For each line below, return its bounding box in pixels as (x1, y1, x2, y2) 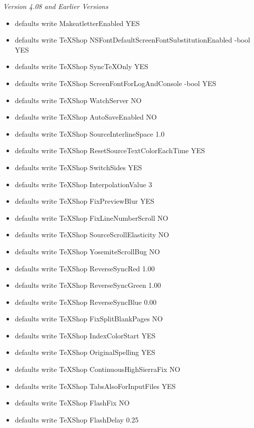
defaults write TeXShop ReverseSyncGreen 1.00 (15, 280, 161, 290)
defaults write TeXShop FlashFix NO (15, 397, 130, 408)
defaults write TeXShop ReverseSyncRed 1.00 (15, 263, 155, 273)
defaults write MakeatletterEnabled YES (15, 18, 140, 28)
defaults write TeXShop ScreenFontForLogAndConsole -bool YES (15, 78, 216, 88)
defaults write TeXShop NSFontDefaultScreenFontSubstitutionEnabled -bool (15, 35, 250, 45)
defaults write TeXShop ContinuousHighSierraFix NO (15, 364, 180, 374)
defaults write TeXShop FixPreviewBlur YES (15, 196, 154, 206)
